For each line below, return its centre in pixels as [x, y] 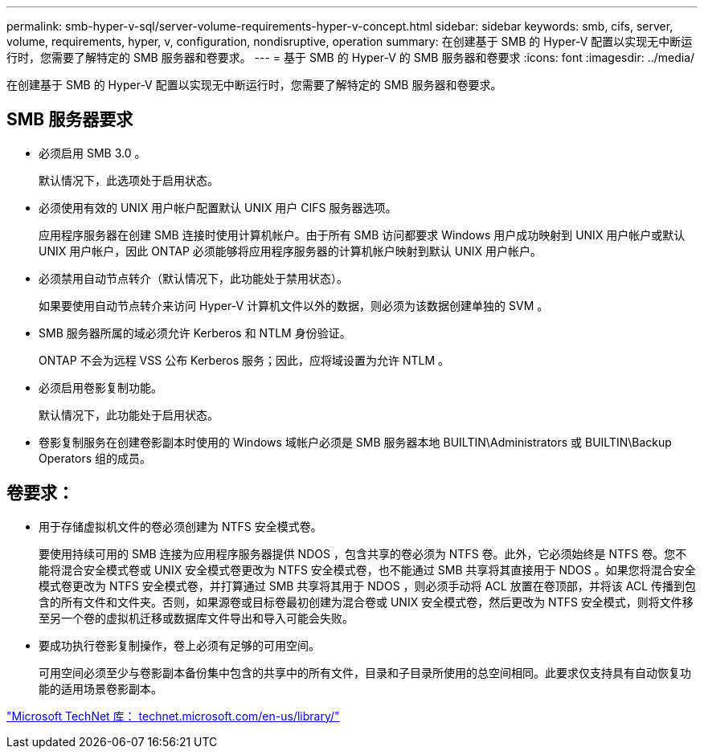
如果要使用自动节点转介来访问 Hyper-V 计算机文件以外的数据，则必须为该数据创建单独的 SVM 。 [294, 305]
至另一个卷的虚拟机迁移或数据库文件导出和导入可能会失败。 [196, 618]
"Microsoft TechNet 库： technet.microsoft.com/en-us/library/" [173, 716]
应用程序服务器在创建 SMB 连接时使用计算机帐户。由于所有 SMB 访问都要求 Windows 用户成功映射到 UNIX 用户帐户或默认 [362, 235]
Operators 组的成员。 [95, 458]
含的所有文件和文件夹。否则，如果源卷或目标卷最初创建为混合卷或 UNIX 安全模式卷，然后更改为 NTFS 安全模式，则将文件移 [366, 602]
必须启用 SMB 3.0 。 [92, 153]
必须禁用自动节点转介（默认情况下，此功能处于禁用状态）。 [193, 278]
